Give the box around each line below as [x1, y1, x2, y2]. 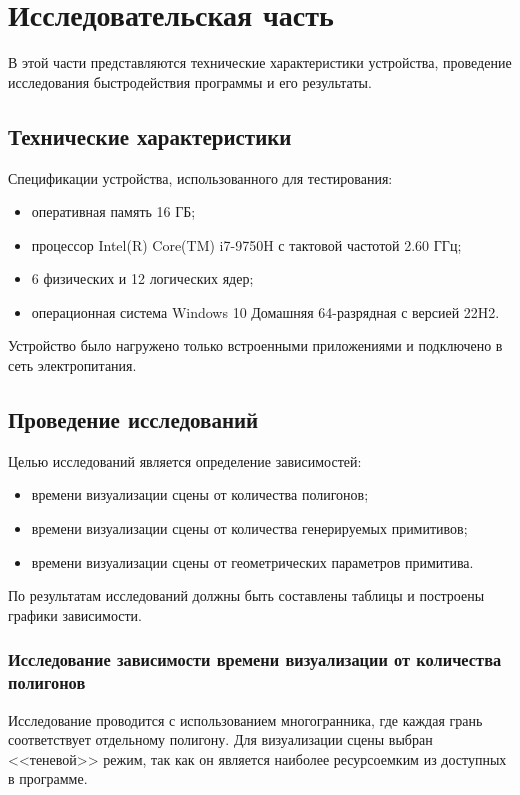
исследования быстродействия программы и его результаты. [8, 71, 372, 92]
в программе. [8, 768, 88, 789]
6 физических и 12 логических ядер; [31, 268, 254, 289]
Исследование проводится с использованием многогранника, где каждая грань [8, 709, 483, 730]
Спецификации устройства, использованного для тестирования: [8, 167, 393, 188]
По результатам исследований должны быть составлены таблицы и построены [8, 585, 485, 606]
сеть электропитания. [8, 355, 137, 376]
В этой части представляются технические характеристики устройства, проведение [8, 52, 512, 73]
